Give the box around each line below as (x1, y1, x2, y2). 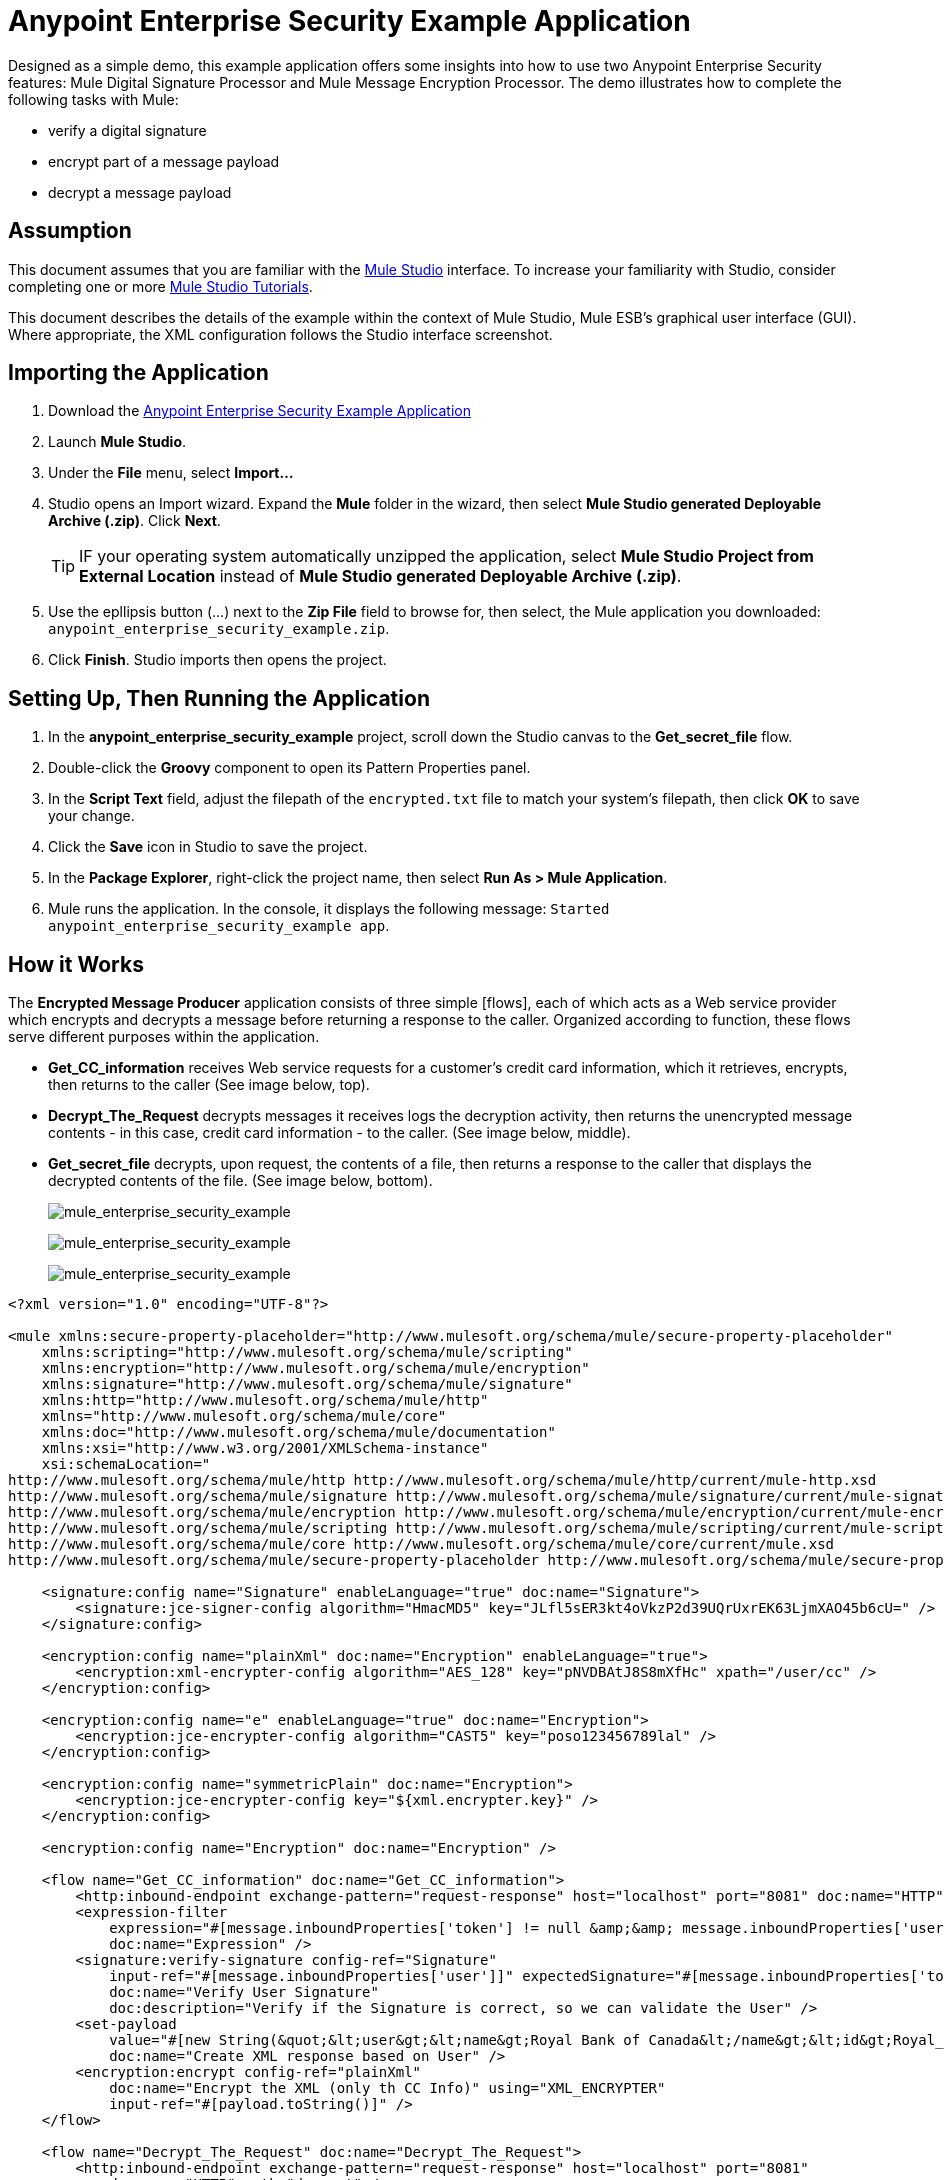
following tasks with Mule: (8, 90, 179, 108)
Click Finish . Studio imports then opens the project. (48, 651, 387, 669)
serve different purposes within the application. (8, 1028, 320, 1046)
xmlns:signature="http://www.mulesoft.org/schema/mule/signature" (41, 1376, 573, 1393)
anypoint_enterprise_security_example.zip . (48, 620, 390, 638)
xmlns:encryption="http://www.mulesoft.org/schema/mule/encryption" (41, 1360, 590, 1377)
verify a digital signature (48, 121, 207, 139)
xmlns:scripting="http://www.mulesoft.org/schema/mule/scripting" (41, 1344, 573, 1361)
